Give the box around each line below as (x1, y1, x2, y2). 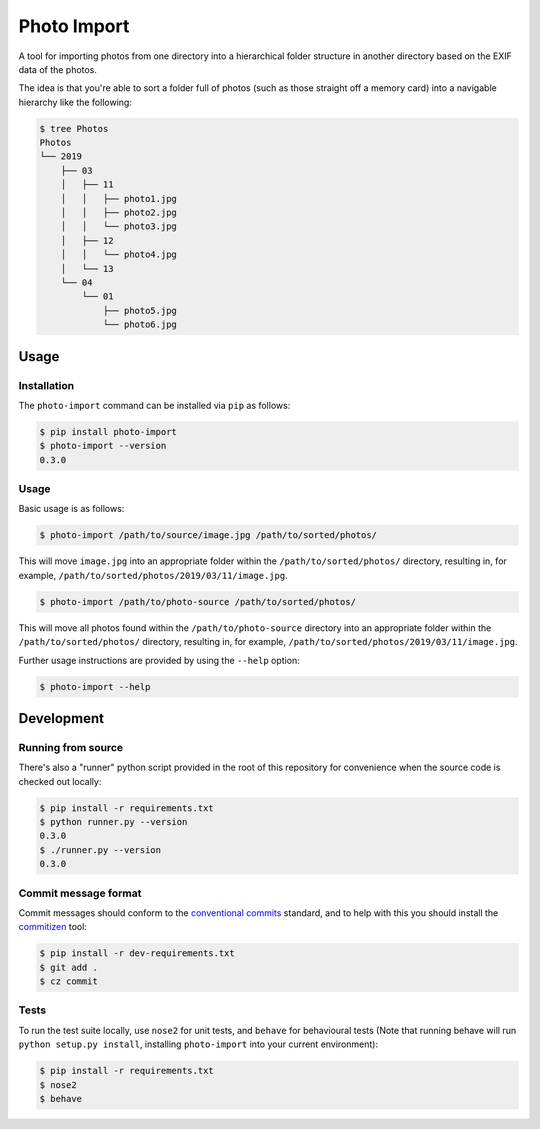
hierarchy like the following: (18, 96, 132, 108)
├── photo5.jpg (102, 305, 177, 316)
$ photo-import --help (39, 681, 151, 692)
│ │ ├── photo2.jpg (60, 207, 177, 219)
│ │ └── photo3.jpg (60, 221, 177, 232)
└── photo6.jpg (102, 319, 177, 330)
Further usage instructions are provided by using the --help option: (18, 654, 300, 666)
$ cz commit (39, 976, 99, 987)
